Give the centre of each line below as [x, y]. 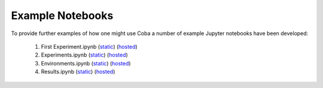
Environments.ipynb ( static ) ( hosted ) [86, 63]
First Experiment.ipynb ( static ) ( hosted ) [89, 46]
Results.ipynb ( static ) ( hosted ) [78, 72]
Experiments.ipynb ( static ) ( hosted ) [84, 55]
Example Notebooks [62, 15]
